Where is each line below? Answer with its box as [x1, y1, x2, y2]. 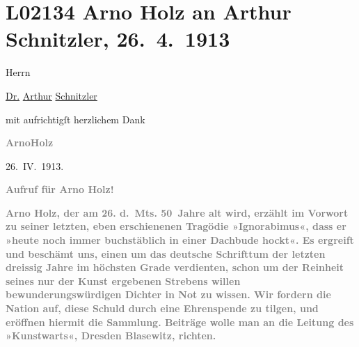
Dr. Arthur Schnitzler [6, 88, 97, 102]
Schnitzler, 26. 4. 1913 [6, 24, 230, 53]
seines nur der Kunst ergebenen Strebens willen [6, 273, 241, 288]
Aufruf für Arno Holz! [6, 182, 114, 196]
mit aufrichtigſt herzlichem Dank [6, 111, 145, 126]
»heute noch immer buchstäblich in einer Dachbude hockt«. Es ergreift [6, 233, 354, 247]
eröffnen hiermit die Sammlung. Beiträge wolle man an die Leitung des [6, 314, 354, 329]
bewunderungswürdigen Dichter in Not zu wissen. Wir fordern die [6, 287, 331, 302]
